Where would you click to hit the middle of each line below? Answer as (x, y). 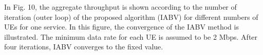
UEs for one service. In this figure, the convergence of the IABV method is (121, 27)
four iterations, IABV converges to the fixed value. (84, 47)
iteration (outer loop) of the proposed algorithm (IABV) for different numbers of (131, 17)
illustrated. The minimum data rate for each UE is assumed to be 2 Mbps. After (131, 36)
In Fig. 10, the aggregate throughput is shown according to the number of (120, 7)
